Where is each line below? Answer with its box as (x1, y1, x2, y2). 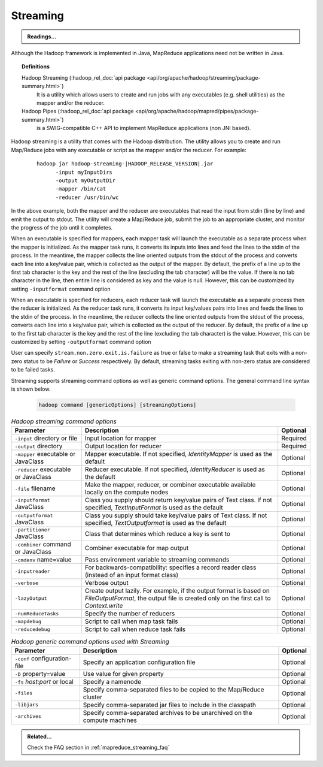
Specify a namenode (83, 677, 142, 686)
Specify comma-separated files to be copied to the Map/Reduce (83, 685, 264, 693)
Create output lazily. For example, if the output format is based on (84, 587, 270, 595)
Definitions (22, 63, 50, 70)
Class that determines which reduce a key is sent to (84, 529, 230, 537)
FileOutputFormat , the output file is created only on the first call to (84, 594, 272, 602)
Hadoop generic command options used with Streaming (11, 637, 170, 645)
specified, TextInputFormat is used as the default (84, 503, 224, 512)
